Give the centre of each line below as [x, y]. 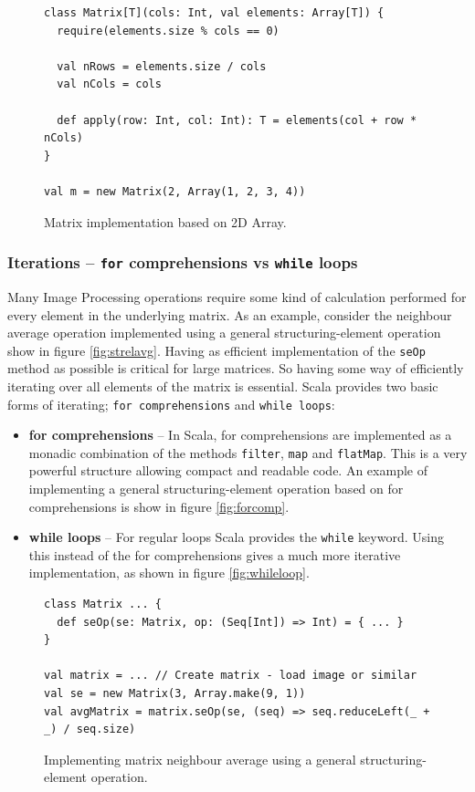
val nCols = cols [109, 84]
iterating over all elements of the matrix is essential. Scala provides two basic [223, 386]
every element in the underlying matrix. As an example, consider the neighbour [230, 314]
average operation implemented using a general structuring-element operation [224, 333]
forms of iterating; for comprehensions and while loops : [171, 404]
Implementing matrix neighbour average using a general [200, 759]
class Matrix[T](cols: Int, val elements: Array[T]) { [214, 13]
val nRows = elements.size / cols [162, 66]
